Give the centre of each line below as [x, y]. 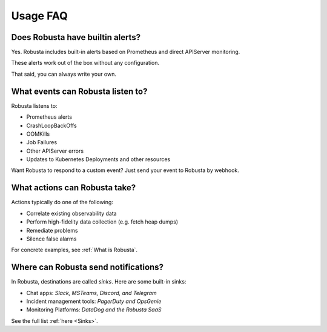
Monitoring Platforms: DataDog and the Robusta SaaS [94, 310]
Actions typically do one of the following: [62, 202]
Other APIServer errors [55, 151]
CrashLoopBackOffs [51, 125]
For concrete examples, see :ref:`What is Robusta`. [74, 250]
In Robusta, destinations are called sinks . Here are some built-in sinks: [99, 282]
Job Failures [42, 142]
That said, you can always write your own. [64, 74]
